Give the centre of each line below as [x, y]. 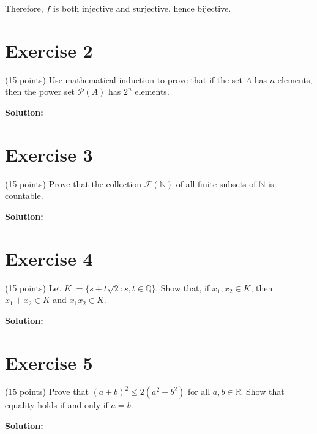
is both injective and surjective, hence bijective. [142, 8]
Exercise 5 [49, 362]
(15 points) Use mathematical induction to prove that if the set [124, 79]
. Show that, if [183, 287]
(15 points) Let [33, 287]
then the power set [40, 92]
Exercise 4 [49, 258]
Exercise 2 [49, 50]
